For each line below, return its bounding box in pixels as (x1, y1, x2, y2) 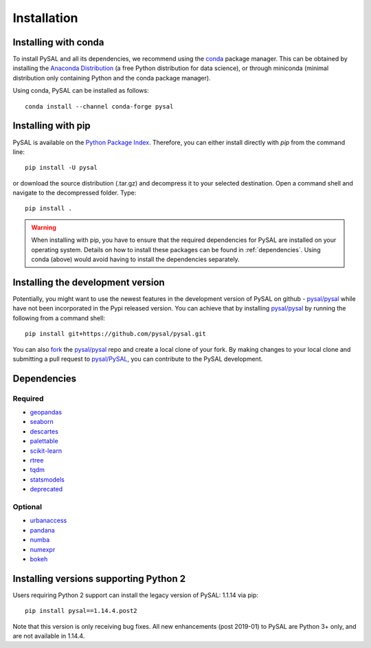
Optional (12, 502, 43, 511)
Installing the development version (12, 276, 165, 288)
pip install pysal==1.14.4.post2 (25, 607, 137, 615)
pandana (30, 526, 55, 534)
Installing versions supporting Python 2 (12, 572, 185, 584)
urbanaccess (30, 516, 67, 525)
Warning (31, 223, 56, 232)
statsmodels (30, 475, 65, 484)
